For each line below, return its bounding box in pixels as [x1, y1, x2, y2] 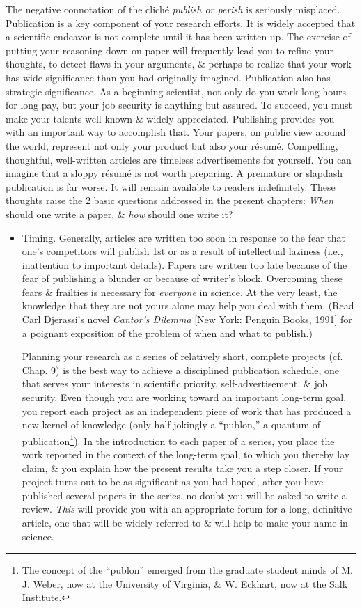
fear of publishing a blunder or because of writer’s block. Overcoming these [22, 271, 343, 286]
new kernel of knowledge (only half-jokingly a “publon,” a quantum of [22, 417, 321, 432]
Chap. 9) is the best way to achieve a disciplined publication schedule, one [22, 362, 340, 377]
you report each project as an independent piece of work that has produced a [22, 403, 352, 418]
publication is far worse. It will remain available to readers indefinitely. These [6, 179, 336, 194]
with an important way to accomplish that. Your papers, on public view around [6, 125, 346, 139]
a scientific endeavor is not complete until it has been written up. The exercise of [6, 29, 351, 44]
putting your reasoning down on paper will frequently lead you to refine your [6, 42, 333, 57]
